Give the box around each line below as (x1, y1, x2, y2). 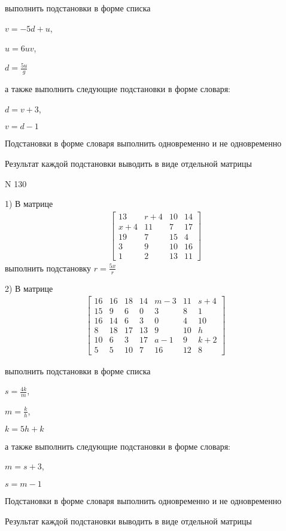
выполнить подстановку (5, 261, 92, 274)
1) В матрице (5, 197, 53, 210)
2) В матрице (5, 282, 53, 294)
